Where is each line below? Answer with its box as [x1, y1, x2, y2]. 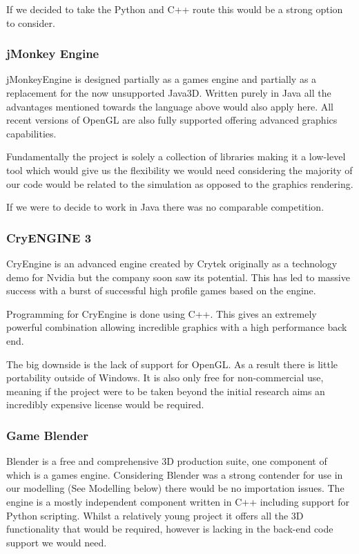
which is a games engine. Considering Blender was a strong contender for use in [6, 467, 343, 481]
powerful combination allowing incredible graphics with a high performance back [6, 320, 347, 334]
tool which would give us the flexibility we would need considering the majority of [6, 162, 353, 177]
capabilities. [6, 126, 57, 140]
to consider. [6, 15, 55, 30]
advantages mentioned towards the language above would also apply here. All [6, 99, 333, 113]
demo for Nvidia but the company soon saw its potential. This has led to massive [6, 269, 350, 284]
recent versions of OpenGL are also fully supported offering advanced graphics [6, 113, 338, 127]
